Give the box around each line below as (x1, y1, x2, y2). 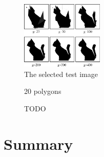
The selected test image (24, 68, 98, 79)
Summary (4, 133, 73, 154)
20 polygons (24, 86, 61, 96)
